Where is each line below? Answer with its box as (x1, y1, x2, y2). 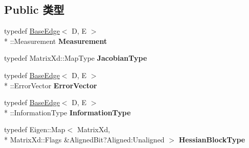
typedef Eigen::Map (4, 124, 65, 135)
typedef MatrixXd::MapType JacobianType (4, 53, 147, 63)
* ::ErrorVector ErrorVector (4, 80, 97, 90)
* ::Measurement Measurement (4, 35, 107, 46)
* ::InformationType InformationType (4, 107, 131, 117)
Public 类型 (4, 2, 64, 17)
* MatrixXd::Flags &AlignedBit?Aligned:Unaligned (4, 134, 165, 144)
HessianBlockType (178, 134, 245, 144)
